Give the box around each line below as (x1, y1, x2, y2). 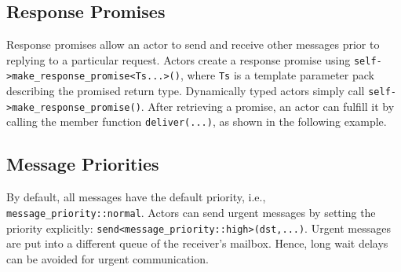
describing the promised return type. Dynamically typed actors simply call (6, 83, 365, 99)
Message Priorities (6, 152, 159, 176)
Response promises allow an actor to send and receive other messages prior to (6, 36, 380, 53)
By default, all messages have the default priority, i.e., (6, 189, 266, 205)
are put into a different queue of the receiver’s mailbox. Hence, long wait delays (6, 235, 388, 252)
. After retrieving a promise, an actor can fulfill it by (140, 97, 395, 114)
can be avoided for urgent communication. (6, 250, 209, 266)
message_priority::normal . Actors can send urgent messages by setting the (6, 204, 376, 220)
